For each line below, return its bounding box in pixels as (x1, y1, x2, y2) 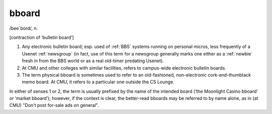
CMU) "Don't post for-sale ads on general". (9, 102, 99, 108)
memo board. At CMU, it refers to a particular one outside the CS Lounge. (22, 79, 175, 85)
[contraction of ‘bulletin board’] (9, 34, 74, 40)
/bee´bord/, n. (9, 25, 38, 31)
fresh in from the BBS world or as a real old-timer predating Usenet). (22, 58, 164, 64)
